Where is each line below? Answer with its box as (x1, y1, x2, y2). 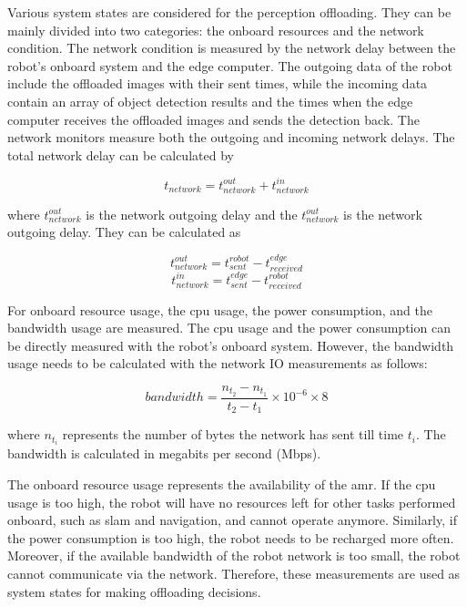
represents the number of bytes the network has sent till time (62, 425, 404, 444)
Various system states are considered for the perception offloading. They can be (7, 3, 452, 21)
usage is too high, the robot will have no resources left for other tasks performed (7, 492, 456, 511)
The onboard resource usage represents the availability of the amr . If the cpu (7, 474, 436, 493)
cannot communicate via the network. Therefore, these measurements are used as (7, 563, 461, 582)
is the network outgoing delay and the (86, 204, 298, 223)
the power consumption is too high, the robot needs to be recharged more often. (7, 528, 454, 547)
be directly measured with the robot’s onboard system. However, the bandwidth (7, 335, 454, 355)
